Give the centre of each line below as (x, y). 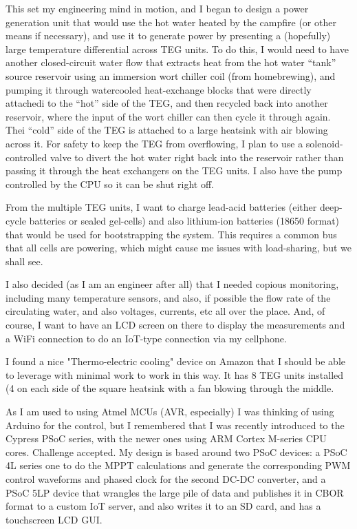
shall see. (24, 261)
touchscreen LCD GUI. (54, 519)
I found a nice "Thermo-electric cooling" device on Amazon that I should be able (175, 361)
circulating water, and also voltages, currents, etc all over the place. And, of (165, 311)
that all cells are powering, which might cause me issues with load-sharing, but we (178, 248)
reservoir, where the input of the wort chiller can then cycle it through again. (168, 116)
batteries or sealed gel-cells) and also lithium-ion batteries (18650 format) (184, 220)
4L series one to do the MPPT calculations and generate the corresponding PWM (178, 465)
